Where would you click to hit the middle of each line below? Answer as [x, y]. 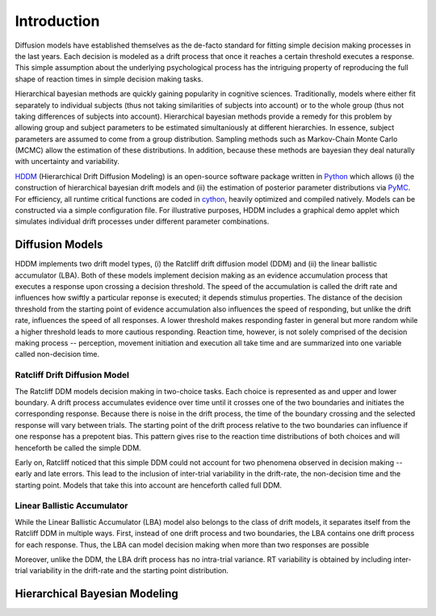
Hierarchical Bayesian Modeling [97, 594]
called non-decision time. [57, 354]
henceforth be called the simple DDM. [78, 447]
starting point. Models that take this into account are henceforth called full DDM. [149, 485]
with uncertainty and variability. [67, 161]
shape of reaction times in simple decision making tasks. [109, 79]
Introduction [57, 21]
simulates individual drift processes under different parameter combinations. [142, 221]
